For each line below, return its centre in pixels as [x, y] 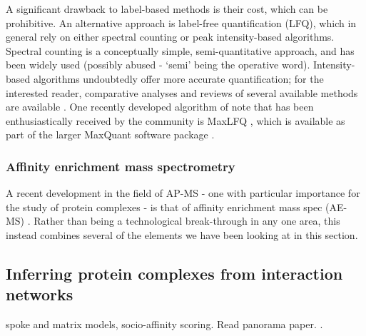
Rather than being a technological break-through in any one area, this [187, 221]
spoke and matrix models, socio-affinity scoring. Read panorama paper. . [164, 324]
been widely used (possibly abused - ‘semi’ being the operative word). [158, 65]
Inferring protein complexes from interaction [174, 273]
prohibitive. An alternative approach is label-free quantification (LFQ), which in [181, 22]
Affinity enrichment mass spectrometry [121, 166]
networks [40, 294]
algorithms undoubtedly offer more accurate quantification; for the [178, 78]
